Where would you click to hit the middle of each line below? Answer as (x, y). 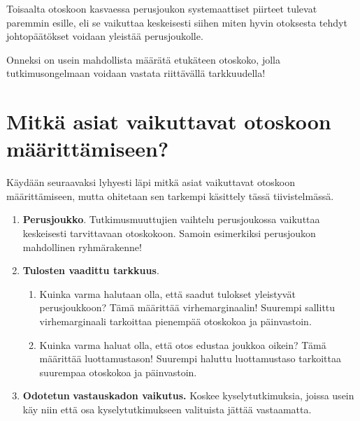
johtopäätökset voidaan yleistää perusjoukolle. (105, 36)
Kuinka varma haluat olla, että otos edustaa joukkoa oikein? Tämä (183, 344)
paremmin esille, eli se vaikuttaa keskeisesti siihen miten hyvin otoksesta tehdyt (177, 22)
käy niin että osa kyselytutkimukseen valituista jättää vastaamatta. (167, 409)
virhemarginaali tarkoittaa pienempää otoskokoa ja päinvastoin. (175, 321)
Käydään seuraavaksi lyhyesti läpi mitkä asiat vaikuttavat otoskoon (151, 182)
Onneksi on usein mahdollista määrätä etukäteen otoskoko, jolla (143, 59)
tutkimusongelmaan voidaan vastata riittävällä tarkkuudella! (136, 73)
